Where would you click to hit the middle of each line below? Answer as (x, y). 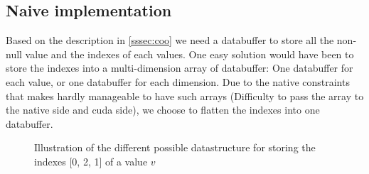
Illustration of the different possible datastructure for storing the (175, 147)
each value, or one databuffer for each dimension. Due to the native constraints (178, 81)
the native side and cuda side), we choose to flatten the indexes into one (163, 110)
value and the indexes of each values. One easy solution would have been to (189, 54)
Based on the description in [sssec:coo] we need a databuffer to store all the (170, 40)
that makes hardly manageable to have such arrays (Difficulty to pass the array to (185, 96)
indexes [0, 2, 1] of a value (91, 161)
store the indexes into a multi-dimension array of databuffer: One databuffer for (180, 68)
